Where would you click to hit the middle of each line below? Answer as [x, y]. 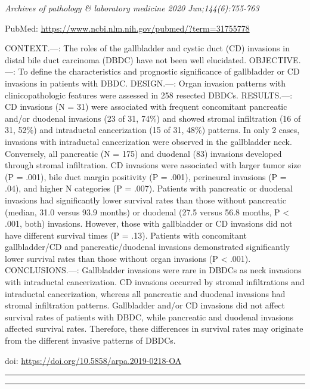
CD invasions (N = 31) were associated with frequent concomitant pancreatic [146, 106]
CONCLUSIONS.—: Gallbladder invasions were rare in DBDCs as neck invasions [153, 270]
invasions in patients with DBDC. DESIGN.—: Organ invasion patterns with [145, 83]
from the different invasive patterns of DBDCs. [90, 340]
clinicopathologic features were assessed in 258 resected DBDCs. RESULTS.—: [149, 95]
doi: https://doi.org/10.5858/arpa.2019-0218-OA [93, 360]
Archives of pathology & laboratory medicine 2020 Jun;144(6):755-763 [132, 8]
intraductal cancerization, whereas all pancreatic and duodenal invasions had [145, 293]
